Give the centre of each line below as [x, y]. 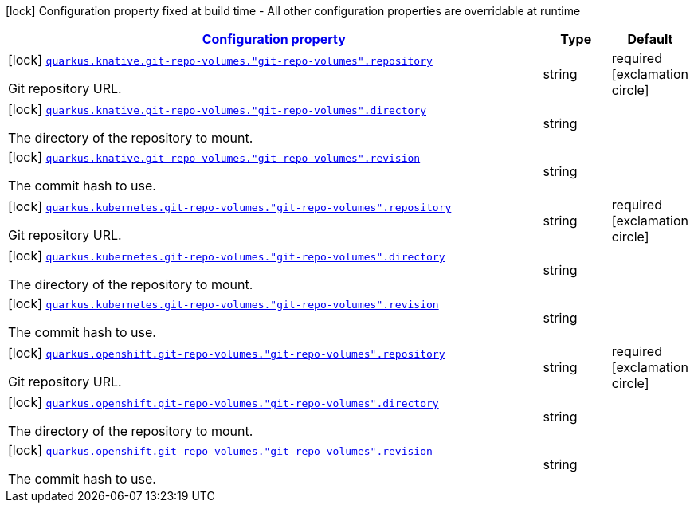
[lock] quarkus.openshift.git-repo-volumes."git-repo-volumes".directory [223, 402]
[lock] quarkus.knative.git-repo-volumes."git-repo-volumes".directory [217, 109]
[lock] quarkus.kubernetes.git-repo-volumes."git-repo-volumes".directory [227, 256]
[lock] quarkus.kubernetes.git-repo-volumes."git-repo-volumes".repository [230, 206]
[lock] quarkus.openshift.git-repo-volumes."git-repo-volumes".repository [227, 353]
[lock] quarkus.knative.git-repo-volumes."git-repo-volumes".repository [220, 60]
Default [650, 39]
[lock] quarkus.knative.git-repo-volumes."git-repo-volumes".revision [214, 157]
